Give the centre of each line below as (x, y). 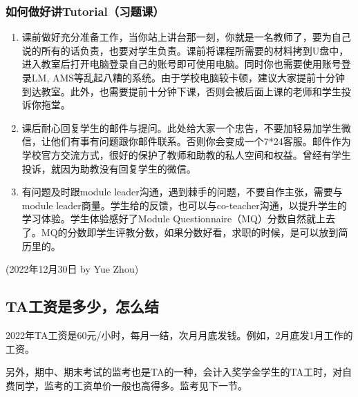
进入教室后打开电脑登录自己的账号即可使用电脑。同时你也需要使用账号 (181, 64)
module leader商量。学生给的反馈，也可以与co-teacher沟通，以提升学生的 (184, 205)
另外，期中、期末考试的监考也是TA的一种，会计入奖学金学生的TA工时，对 (174, 372)
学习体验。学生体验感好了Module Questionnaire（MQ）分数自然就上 (174, 219)
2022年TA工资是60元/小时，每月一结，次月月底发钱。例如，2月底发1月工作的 (179, 335)
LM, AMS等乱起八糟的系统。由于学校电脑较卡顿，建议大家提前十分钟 (188, 77)
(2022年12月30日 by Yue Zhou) (72, 269)
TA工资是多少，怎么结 (83, 306)
